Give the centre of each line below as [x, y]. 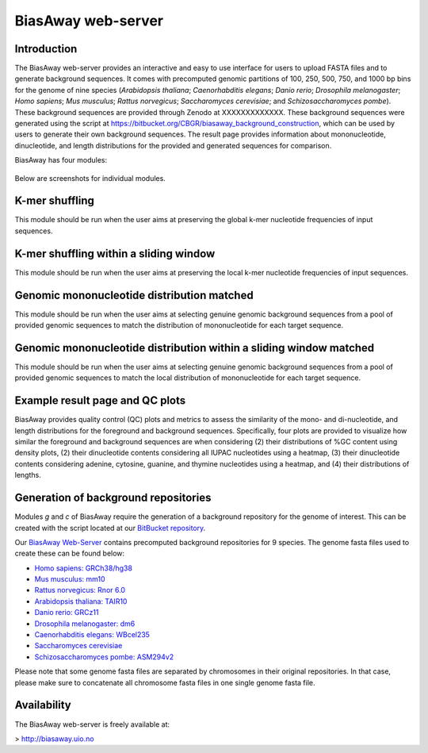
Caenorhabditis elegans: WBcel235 [92, 635]
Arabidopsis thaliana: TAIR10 [81, 601]
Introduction [46, 49]
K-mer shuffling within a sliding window [115, 254]
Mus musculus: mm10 [70, 579]
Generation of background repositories [113, 498]
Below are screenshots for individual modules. [90, 178]
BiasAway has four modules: [61, 160]
